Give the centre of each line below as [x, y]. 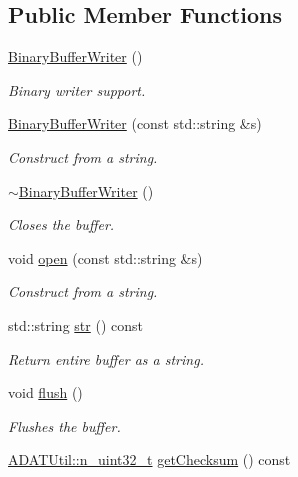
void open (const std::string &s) [105, 257]
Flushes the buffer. [64, 425]
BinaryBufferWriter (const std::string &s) [135, 123]
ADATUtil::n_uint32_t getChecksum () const [149, 459]
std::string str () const [75, 324]
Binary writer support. [77, 89]
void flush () [45, 392]
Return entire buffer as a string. [106, 358]
